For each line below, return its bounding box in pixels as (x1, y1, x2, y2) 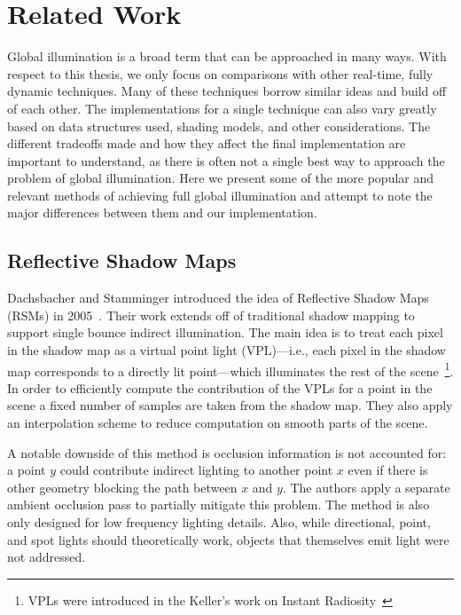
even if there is (348, 461, 428, 479)
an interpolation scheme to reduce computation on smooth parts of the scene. (7, 414, 428, 432)
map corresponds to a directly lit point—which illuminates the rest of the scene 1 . (7, 359, 454, 380)
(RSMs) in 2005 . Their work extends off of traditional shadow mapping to (7, 305, 415, 324)
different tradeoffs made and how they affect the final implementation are (7, 134, 406, 153)
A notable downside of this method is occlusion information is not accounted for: (7, 443, 447, 461)
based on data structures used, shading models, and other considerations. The (7, 116, 431, 135)
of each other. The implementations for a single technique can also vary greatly (7, 99, 437, 117)
